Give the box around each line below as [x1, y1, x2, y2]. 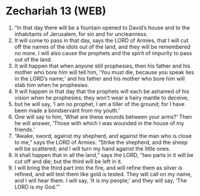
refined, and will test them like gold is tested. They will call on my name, [14, 170, 192, 177]
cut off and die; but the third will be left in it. [14, 158, 123, 165]
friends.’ [14, 126, 35, 133]
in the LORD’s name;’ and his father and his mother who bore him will [14, 75, 185, 82]
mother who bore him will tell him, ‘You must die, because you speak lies [14, 68, 195, 76]
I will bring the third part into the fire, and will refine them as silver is [14, 164, 183, 171]
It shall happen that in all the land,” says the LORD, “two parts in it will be [14, 151, 194, 158]
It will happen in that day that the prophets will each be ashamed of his [14, 88, 190, 95]
